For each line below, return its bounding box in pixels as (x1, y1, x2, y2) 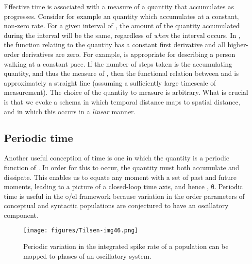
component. (4, 210, 38, 220)
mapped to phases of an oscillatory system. (23, 250, 151, 261)
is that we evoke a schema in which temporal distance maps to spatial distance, (4, 96, 240, 106)
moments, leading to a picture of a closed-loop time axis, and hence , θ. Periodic (4, 181, 243, 192)
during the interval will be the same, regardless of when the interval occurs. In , (4, 30, 241, 40)
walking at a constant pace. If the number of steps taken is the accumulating (4, 58, 233, 69)
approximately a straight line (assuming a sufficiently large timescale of (4, 77, 216, 88)
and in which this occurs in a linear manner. (4, 106, 136, 116)
